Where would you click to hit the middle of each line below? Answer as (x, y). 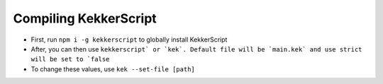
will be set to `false (70, 59)
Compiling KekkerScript (85, 18)
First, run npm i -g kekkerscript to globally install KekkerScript (129, 40)
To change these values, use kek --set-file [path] (113, 69)
